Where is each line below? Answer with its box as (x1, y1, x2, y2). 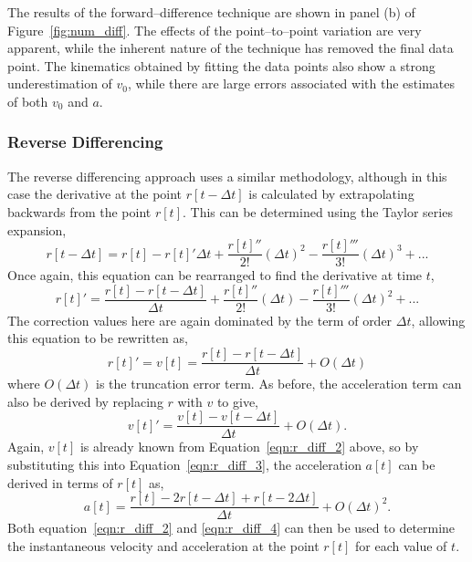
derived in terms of (7, 473, 113, 492)
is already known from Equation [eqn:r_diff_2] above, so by (79, 437, 419, 456)
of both (7, 91, 48, 110)
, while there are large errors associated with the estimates (128, 74, 455, 93)
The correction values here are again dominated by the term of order (7, 310, 393, 329)
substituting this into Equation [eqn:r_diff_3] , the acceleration (7, 454, 362, 474)
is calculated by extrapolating (248, 184, 414, 203)
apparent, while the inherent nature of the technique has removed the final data (7, 38, 454, 57)
